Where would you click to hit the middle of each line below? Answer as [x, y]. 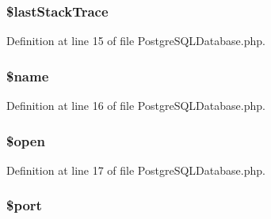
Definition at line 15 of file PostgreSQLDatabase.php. [136, 41]
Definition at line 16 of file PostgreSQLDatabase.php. [136, 106]
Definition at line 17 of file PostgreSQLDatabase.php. [136, 170]
